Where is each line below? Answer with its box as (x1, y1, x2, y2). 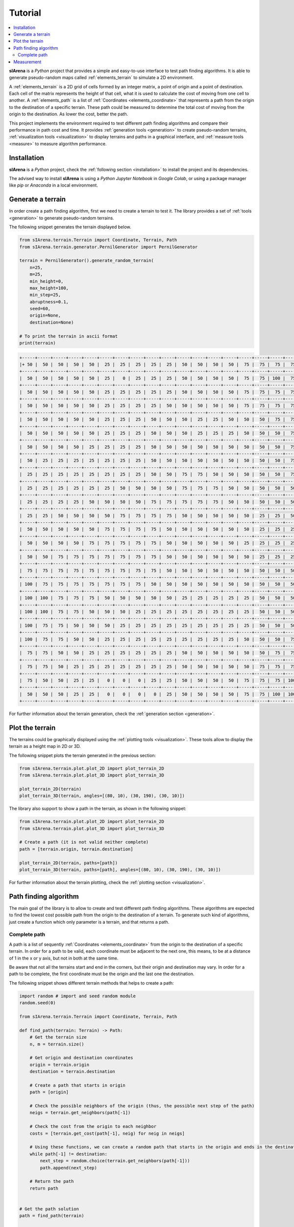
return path (29, 1185, 59, 1191)
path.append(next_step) (40, 1165, 98, 1171)
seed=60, (29, 306, 51, 312)
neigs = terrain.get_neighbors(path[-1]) (29, 1110, 131, 1116)
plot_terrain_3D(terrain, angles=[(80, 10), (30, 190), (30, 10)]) (19, 793, 185, 799)
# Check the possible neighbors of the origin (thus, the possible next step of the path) (29, 1103, 255, 1109)
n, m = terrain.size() (29, 1041, 84, 1047)
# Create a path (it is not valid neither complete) (19, 839, 149, 845)
